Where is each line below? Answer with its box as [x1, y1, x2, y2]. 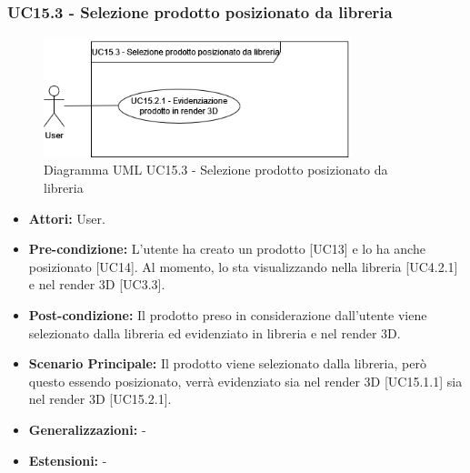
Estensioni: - [28, 450, 107, 469]
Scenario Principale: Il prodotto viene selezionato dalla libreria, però [28, 354, 426, 373]
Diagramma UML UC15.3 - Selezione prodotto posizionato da [44, 160, 388, 179]
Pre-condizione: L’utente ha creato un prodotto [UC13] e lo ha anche [28, 239, 425, 258]
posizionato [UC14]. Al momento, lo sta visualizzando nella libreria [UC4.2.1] [28, 257, 458, 276]
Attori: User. [28, 208, 105, 227]
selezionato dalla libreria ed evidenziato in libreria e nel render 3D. [28, 323, 401, 342]
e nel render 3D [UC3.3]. [28, 275, 165, 294]
